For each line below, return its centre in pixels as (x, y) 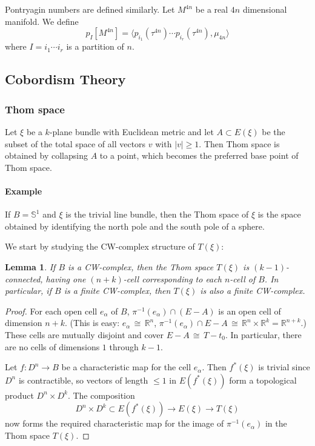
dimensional (265, 9)
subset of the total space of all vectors (75, 143)
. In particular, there (264, 334)
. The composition (101, 395)
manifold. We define (42, 21)
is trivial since (284, 367)
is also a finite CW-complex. (253, 291)
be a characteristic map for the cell (126, 367)
